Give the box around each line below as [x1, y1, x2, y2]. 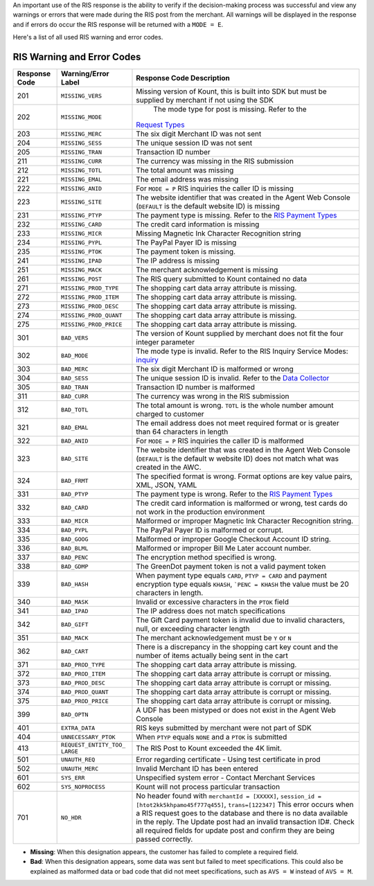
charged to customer [136, 409, 204, 419]
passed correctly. [136, 835, 193, 844]
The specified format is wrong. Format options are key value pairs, [136, 472, 353, 481]
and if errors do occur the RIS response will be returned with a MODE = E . [12, 20, 224, 28]
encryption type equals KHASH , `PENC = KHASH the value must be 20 [136, 579, 349, 589]
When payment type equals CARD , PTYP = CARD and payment [136, 571, 328, 581]
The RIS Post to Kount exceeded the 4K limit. [136, 743, 282, 753]
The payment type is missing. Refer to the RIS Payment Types [136, 211, 337, 220]
